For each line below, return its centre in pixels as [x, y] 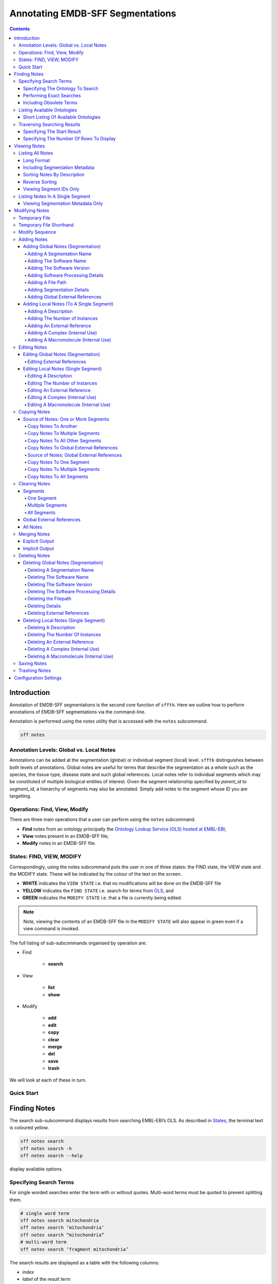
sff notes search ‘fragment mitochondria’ [74, 1249]
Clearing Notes [35, 484]
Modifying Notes [32, 211]
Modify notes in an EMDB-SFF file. [59, 843]
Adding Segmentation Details [58, 290]
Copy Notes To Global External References [73, 448]
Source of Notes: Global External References [75, 455]
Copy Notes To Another [52, 426]
